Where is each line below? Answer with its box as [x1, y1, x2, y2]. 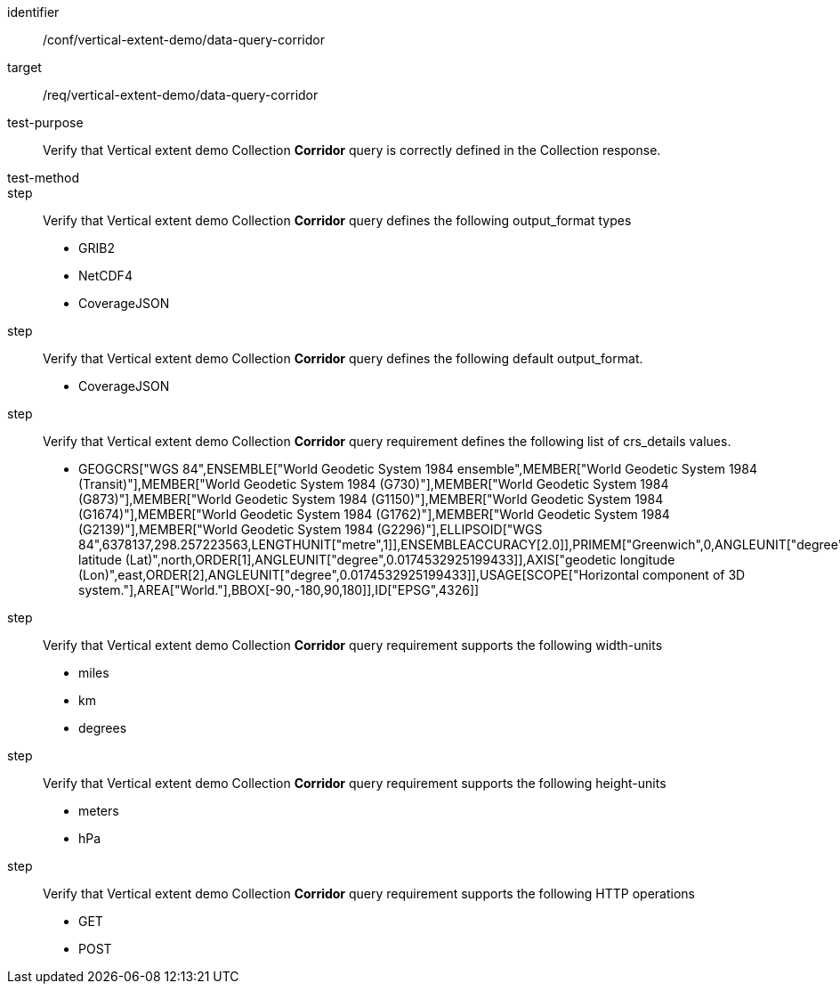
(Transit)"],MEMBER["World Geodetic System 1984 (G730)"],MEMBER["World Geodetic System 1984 [78, 476, 669, 491]
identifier [7, 4, 60, 20]
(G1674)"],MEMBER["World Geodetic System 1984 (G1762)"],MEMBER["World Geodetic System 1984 [78, 507, 670, 522]
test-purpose [7, 115, 84, 130]
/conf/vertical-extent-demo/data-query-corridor [43, 32, 325, 47]
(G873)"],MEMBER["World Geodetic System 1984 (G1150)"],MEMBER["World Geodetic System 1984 [78, 491, 664, 507]
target [7, 60, 42, 75]
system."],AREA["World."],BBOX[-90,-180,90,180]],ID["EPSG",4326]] [78, 582, 480, 597]
